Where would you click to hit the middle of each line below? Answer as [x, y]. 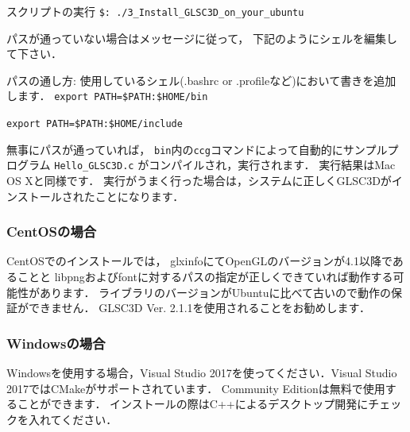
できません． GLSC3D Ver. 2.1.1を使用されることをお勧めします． [199, 308]
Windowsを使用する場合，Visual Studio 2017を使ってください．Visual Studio [202, 373]
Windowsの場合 [56, 343]
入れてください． [73, 419]
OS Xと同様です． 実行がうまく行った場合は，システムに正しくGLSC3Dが [199, 181]
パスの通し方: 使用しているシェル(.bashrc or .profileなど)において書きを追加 [201, 80]
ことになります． [139, 196]
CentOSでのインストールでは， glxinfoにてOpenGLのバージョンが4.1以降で [199, 261]
